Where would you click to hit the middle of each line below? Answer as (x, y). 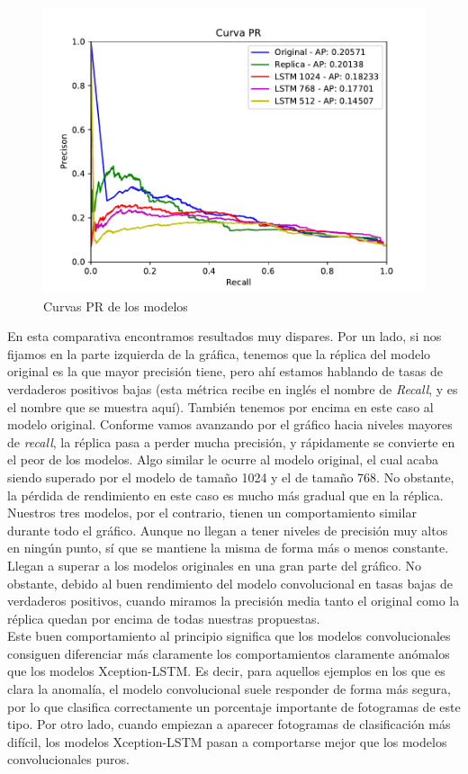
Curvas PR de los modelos (116, 306)
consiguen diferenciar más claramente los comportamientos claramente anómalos (229, 653)
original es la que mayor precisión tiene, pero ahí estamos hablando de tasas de (225, 371)
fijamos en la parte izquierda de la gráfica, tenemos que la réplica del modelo (219, 353)
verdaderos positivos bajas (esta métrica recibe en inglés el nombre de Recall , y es (233, 388)
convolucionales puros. (68, 759)
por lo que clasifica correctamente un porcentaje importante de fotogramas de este (234, 706)
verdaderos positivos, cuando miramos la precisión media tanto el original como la (234, 601)
